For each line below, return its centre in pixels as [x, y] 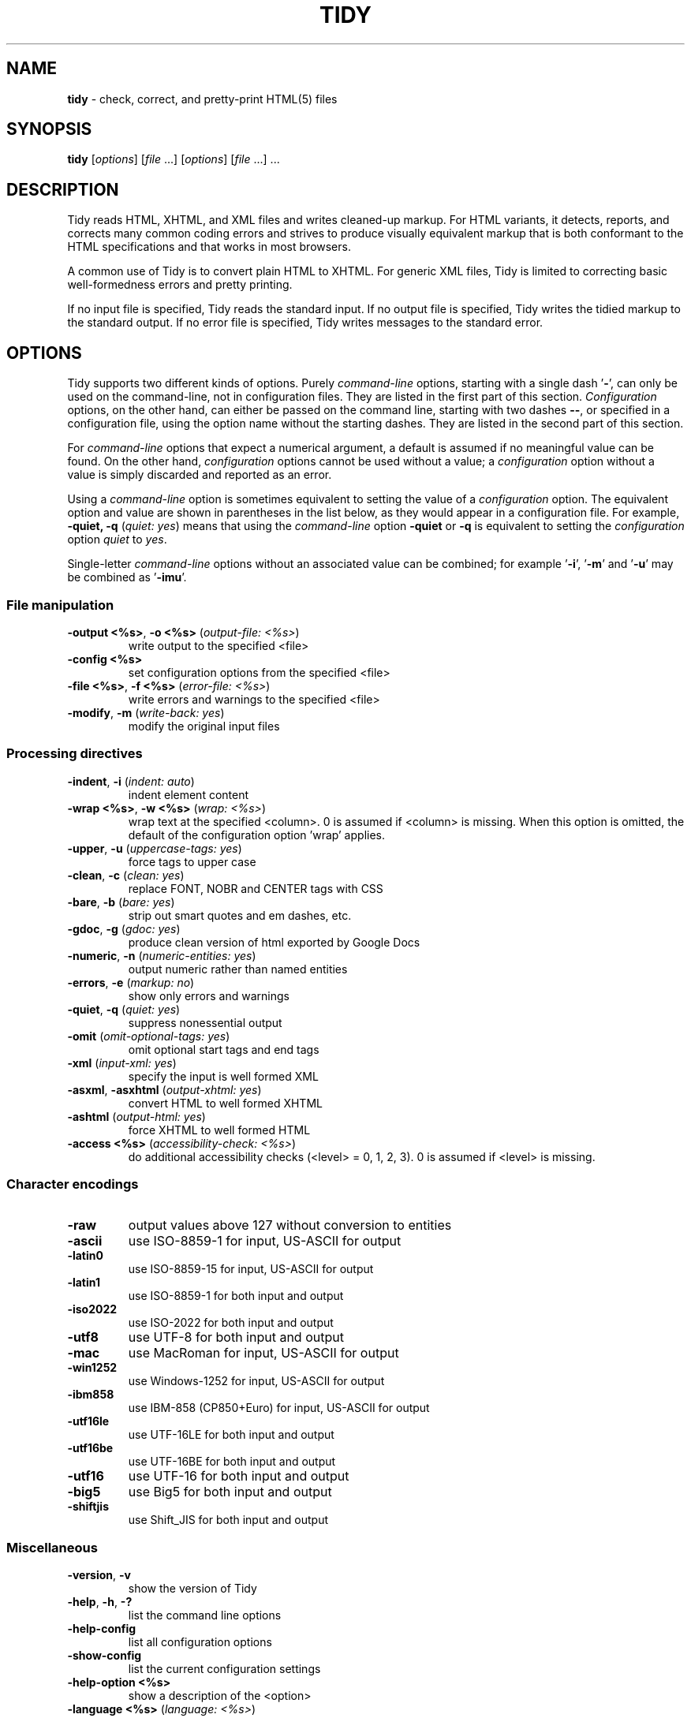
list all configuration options [200, 1642]
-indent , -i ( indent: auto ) [131, 781]
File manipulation [60, 605]
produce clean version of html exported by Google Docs [274, 942]
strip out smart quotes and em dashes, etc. [240, 915]
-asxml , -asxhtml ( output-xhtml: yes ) [164, 1089]
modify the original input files [204, 726]
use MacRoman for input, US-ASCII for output [263, 1353]
